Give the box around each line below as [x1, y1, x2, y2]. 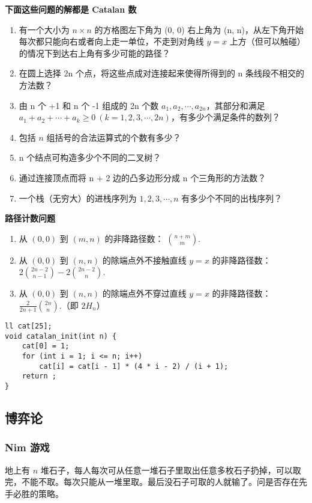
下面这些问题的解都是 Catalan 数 [5, 3, 137, 15]
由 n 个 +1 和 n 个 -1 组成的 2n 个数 [19, 99, 159, 111]
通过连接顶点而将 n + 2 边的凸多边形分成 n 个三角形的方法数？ [19, 171, 266, 184]
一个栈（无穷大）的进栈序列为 [19, 191, 137, 204]
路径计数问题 [5, 212, 55, 224]
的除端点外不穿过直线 [102, 287, 187, 300]
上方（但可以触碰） [229, 35, 305, 48]
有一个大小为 [19, 23, 70, 35]
